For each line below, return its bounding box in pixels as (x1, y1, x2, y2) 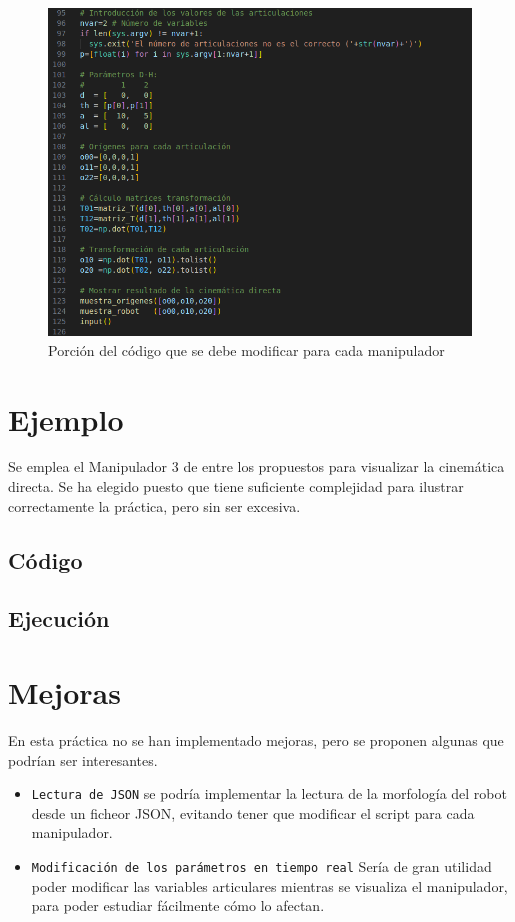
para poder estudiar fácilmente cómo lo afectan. (31, 895, 325, 916)
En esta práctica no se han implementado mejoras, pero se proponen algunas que (8, 729, 504, 750)
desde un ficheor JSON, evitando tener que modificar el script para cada (31, 802, 475, 823)
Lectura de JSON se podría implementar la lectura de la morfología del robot (31, 783, 507, 804)
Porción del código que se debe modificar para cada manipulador (48, 339, 445, 360)
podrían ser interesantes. (8, 749, 158, 770)
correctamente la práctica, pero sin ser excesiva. (8, 495, 301, 516)
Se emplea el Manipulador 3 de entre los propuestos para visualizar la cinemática (8, 456, 505, 477)
